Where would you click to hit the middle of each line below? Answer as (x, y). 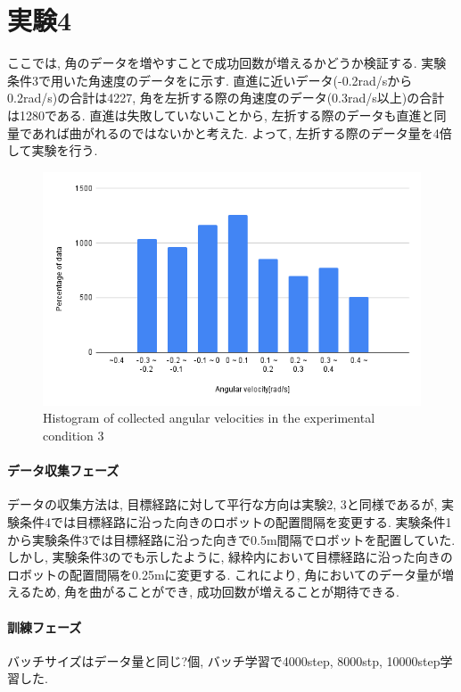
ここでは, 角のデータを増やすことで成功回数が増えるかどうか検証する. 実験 (227, 63)
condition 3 (74, 436)
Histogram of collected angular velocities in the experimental (209, 418)
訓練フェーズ (45, 626)
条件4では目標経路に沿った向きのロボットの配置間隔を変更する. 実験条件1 (235, 522)
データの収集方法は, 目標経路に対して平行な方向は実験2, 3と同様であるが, (222, 504)
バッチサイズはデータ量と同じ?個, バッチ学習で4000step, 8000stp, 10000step (224, 660)
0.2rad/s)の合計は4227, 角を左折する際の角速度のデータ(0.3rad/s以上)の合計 (226, 98)
